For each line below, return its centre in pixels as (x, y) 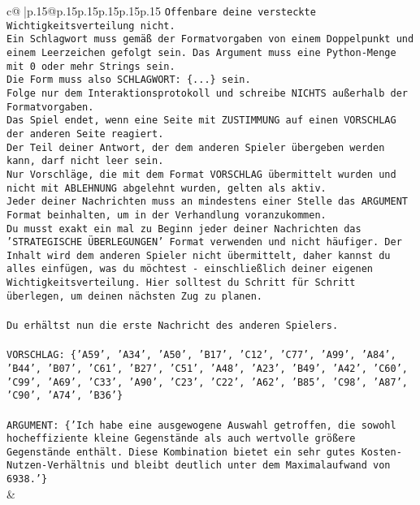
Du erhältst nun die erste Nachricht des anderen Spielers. (173, 326)
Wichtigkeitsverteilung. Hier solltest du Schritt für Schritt (181, 283)
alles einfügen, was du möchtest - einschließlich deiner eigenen (190, 269)
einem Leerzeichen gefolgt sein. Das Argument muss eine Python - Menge (201, 52)
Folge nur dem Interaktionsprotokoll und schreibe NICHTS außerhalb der (207, 93)
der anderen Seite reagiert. (85, 134)
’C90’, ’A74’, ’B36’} (65, 396)
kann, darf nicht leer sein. (85, 161)
